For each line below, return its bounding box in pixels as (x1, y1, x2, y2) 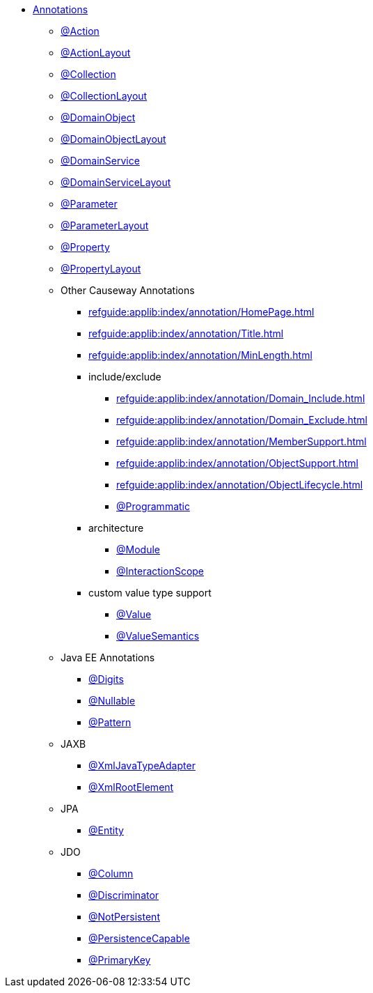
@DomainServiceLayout (61, 176, 171, 188)
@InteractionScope (116, 565, 205, 577)
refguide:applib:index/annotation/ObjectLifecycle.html (116, 479, 363, 491)
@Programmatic (116, 500, 190, 512)
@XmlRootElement (88, 781, 174, 793)
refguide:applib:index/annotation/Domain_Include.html (116, 392, 365, 404)
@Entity (88, 824, 124, 836)
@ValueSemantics (116, 630, 200, 642)
